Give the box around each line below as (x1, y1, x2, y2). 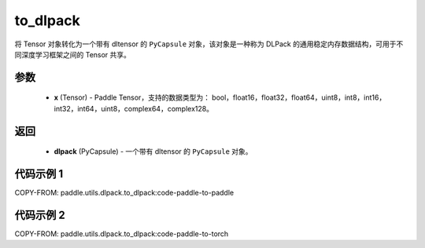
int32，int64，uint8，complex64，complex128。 (54, 104, 214, 113)
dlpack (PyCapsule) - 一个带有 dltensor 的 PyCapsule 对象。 (54, 147, 253, 156)
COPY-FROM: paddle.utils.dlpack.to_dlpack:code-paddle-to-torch (14, 228, 229, 239)
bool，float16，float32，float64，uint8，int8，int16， (211, 93, 386, 102)
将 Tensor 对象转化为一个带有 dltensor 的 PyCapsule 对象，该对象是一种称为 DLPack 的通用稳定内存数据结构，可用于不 (14, 39, 404, 49)
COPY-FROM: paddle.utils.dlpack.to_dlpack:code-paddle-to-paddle (14, 188, 235, 198)
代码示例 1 (14, 167, 64, 181)
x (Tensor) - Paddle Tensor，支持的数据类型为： (54, 93, 210, 102)
